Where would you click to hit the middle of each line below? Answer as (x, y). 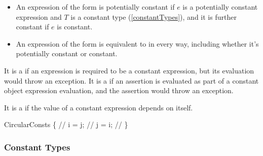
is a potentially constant (220, 7)
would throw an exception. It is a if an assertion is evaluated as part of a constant (131, 80)
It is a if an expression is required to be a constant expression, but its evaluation (129, 70)
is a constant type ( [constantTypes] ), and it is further (154, 16)
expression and (39, 16)
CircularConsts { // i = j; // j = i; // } (66, 124)
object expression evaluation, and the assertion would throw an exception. (119, 90)
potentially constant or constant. (67, 53)
